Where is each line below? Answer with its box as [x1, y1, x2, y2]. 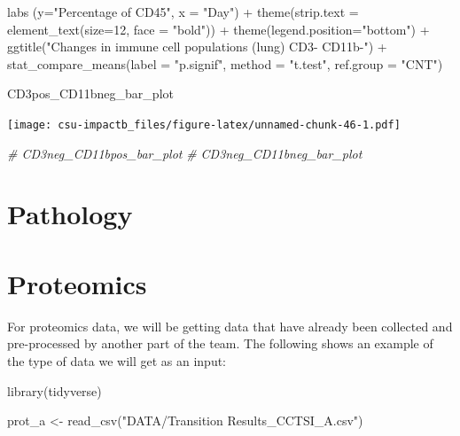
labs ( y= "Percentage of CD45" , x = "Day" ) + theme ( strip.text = [7, 3, 359, 20]
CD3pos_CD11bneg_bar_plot [7, 84, 174, 103]
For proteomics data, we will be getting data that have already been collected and [7, 316, 453, 335]
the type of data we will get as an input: [7, 351, 227, 370]
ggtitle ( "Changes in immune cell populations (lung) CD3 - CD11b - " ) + [7, 37, 387, 56]
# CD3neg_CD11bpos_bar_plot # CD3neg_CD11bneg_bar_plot [7, 144, 363, 162]
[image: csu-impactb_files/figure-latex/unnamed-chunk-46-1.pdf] [7, 118, 401, 131]
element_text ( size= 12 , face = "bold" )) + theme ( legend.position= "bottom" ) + [7, 19, 430, 38]
